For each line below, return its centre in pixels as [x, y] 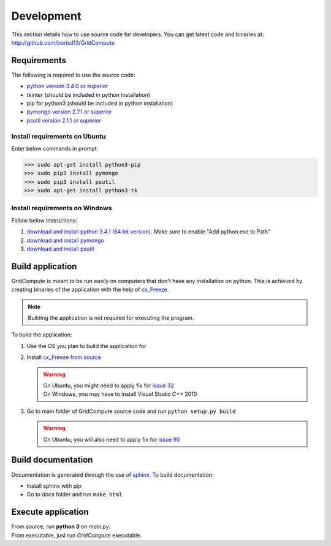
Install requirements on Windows [62, 208]
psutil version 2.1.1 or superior [64, 120]
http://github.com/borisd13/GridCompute [63, 42]
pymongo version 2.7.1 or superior [69, 112]
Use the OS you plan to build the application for [86, 346]
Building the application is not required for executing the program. [111, 318]
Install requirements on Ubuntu [59, 136]
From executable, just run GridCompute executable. [77, 535]
